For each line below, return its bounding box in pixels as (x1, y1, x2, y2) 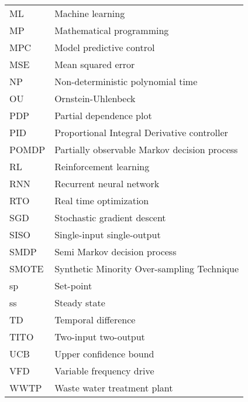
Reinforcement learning (54, 160, 150, 173)
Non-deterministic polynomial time (54, 75, 198, 88)
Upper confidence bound (54, 347, 154, 360)
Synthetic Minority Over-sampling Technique (54, 262, 239, 275)
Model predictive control (54, 40, 155, 54)
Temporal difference (54, 313, 136, 326)
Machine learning (54, 6, 125, 20)
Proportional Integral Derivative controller (54, 126, 228, 139)
